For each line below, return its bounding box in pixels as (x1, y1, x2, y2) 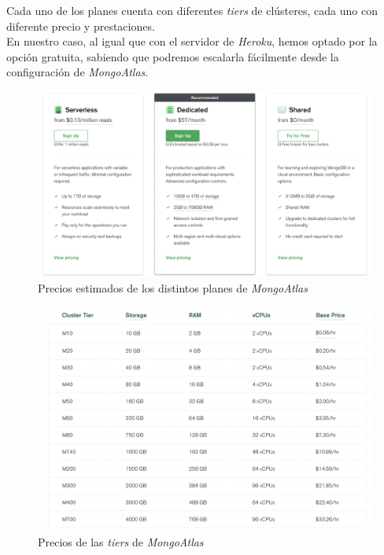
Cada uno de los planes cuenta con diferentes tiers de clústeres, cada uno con (6, 2, 378, 18)
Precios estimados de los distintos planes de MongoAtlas (38, 279, 308, 296)
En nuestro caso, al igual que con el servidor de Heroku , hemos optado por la (6, 33, 378, 50)
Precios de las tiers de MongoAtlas (38, 533, 204, 549)
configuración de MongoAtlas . (6, 64, 149, 80)
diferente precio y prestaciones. (6, 17, 155, 34)
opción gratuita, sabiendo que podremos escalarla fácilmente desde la (6, 48, 339, 64)
